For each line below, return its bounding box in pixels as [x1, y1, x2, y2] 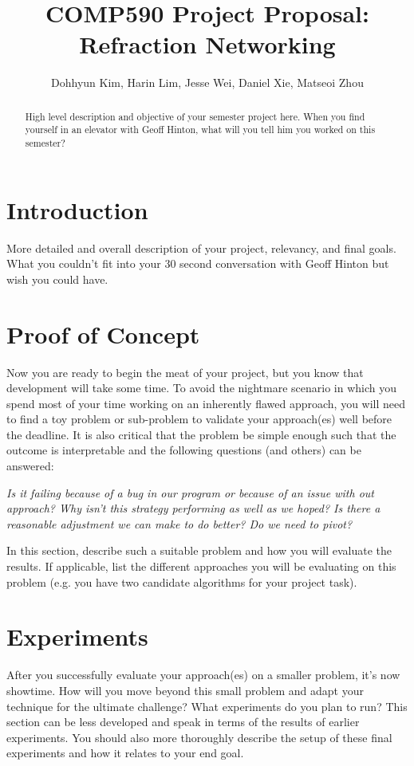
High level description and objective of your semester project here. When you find [25, 109, 365, 123]
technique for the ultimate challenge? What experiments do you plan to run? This [6, 697, 408, 714]
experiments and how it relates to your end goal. [6, 744, 244, 761]
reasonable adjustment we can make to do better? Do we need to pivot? [6, 515, 353, 532]
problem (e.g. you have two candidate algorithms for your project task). [6, 573, 357, 590]
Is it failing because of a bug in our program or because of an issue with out [6, 484, 374, 501]
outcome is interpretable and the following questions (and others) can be [6, 442, 361, 458]
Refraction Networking [79, 28, 336, 61]
